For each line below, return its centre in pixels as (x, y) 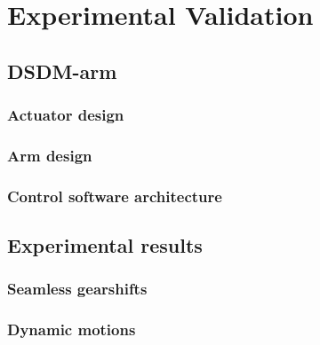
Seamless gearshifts (77, 289)
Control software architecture (115, 196)
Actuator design (66, 115)
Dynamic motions (72, 329)
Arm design (50, 155)
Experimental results (105, 245)
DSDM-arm (62, 71)
